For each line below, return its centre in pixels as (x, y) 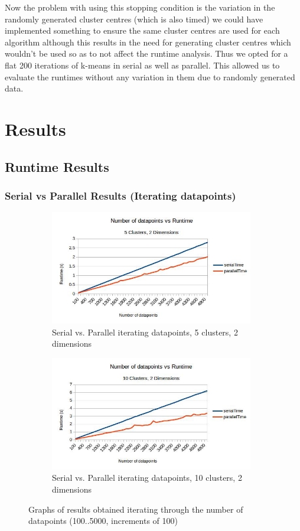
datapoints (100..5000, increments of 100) (103, 521)
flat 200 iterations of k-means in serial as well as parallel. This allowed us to (142, 65)
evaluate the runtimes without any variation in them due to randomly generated (150, 76)
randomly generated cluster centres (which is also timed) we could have (134, 19)
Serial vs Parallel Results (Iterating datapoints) (120, 195)
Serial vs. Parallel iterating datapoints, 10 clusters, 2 (147, 478)
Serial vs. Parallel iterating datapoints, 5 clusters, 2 (145, 332)
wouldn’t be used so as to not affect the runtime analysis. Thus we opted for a (146, 53)
